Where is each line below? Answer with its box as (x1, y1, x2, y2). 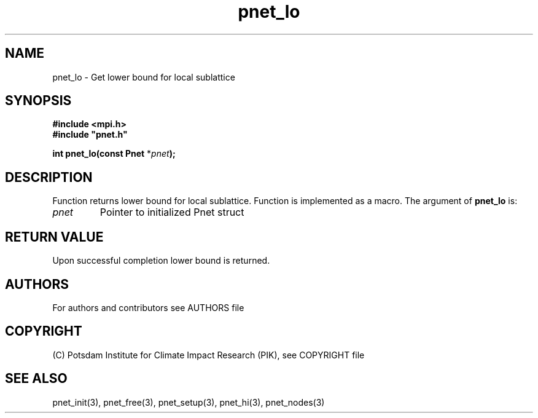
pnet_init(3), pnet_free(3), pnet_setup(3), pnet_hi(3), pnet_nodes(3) (52, 396, 325, 408)
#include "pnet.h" (52, 129, 128, 140)
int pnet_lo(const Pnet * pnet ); (52, 148, 176, 159)
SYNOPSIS (5, 93, 72, 109)
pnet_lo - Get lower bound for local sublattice (52, 71, 235, 82)
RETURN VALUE (5, 229, 104, 245)
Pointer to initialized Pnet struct (99, 206, 244, 219)
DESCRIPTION (5, 169, 93, 185)
